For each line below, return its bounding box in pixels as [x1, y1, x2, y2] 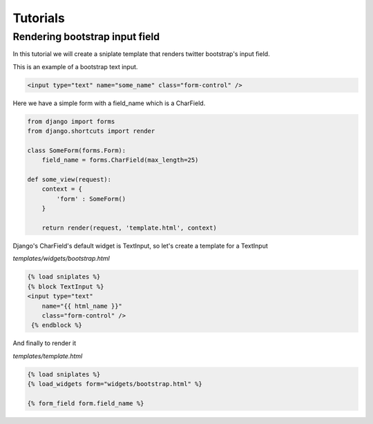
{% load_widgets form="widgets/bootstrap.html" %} [27, 380, 203, 388]
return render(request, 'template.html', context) [41, 224, 217, 232]
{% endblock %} [31, 322, 83, 329]
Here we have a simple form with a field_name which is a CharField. [12, 99, 206, 107]
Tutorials [12, 10, 65, 26]
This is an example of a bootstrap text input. [12, 62, 138, 71]
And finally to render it [12, 339, 76, 347]
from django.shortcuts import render [27, 127, 155, 135]
